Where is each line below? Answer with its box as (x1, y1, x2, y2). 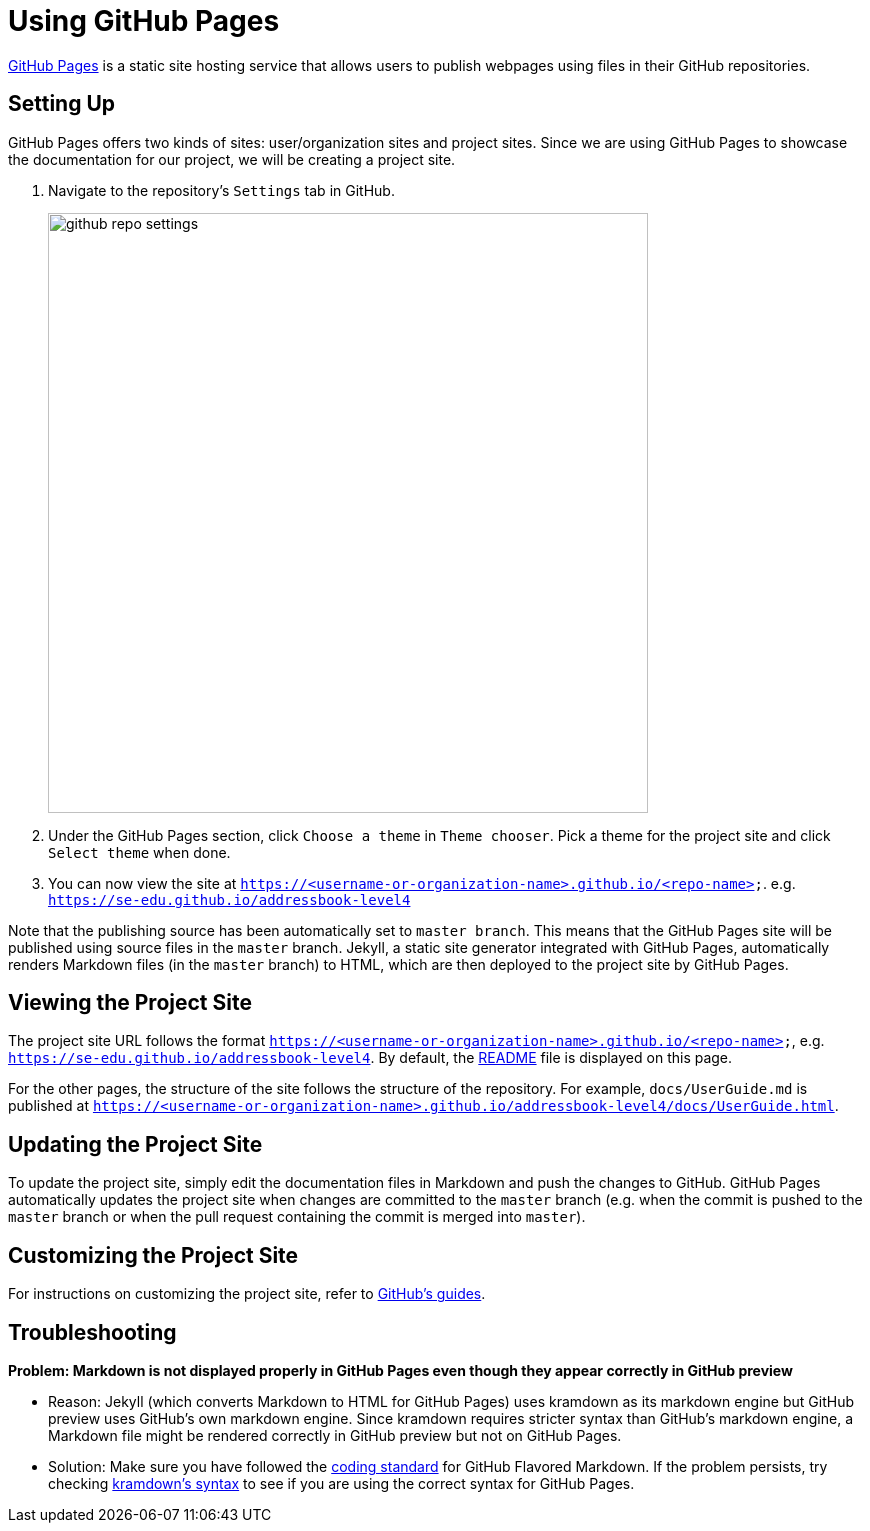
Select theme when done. (48, 843, 231, 861)
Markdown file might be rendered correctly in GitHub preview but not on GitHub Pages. (48, 1426, 622, 1444)
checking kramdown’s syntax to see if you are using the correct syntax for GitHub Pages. (48, 1474, 635, 1492)
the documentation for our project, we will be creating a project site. (8, 150, 456, 168)
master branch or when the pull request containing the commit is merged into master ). (8, 1208, 586, 1226)
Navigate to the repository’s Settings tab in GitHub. (48, 181, 395, 199)
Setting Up (8, 91, 116, 117)
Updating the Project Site (8, 1131, 263, 1157)
